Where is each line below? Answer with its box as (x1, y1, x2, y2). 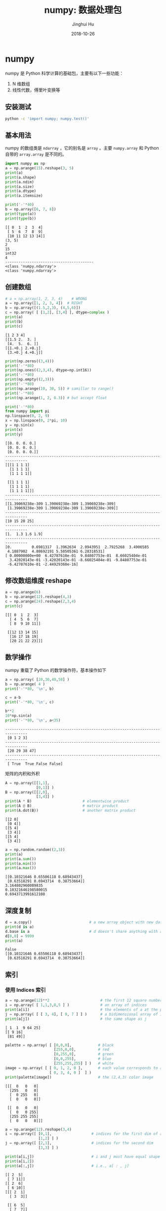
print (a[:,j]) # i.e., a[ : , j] (5, 1163, 129, 1169)
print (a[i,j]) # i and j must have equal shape (5, 1154, 161, 1159)
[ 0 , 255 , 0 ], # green (53, 1052, 114, 1057)
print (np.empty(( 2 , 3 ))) (5, 377, 54, 382)
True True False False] (11, 761, 63, 766)
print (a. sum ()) (5, 856, 37, 861)
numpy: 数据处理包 (44, 4, 122, 16)
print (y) (5, 432, 23, 437)
